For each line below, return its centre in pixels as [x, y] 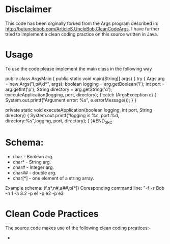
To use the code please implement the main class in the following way [79, 68]
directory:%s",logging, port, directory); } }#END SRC [59, 121]
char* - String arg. [32, 162]
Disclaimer [29, 9]
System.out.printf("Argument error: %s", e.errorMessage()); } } [71, 100]
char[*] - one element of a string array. [53, 178]
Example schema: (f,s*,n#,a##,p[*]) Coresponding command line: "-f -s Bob [85, 188]
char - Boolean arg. [33, 156]
